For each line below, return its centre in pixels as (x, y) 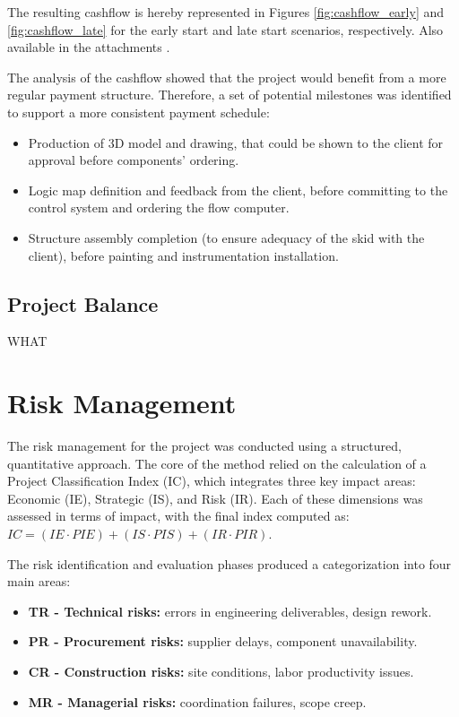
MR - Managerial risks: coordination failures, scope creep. (197, 701)
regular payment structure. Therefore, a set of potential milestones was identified (229, 95)
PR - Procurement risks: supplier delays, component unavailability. (223, 641)
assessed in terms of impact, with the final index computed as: (178, 516)
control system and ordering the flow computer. (159, 207)
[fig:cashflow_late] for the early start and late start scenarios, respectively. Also (225, 29)
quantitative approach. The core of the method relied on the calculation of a (217, 463)
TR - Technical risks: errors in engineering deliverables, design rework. (230, 611)
